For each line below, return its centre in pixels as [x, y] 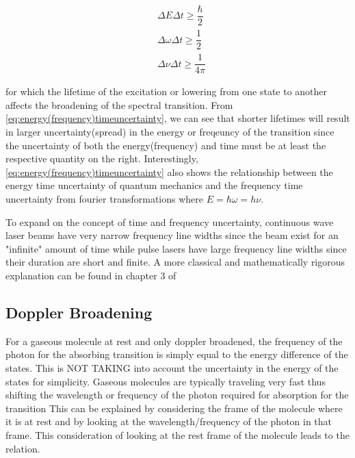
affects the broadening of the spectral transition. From [119, 104]
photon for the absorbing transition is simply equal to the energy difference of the [177, 354]
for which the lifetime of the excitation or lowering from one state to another [167, 91]
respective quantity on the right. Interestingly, [102, 158]
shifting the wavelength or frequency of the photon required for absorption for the [177, 395]
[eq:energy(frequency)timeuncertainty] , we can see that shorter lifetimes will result [178, 118]
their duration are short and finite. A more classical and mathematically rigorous [175, 262]
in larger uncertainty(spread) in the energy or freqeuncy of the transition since [170, 132]
